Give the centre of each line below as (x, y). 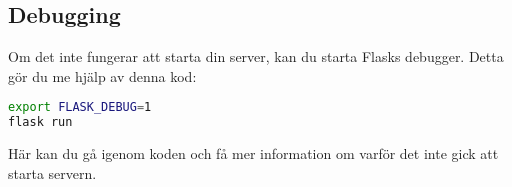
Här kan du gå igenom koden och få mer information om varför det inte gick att (253, 153)
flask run (40, 122)
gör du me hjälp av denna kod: (102, 75)
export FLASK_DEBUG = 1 (80, 107)
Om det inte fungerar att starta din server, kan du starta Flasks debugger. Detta (256, 56)
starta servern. (52, 172)
